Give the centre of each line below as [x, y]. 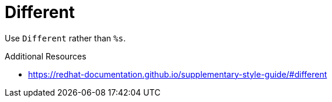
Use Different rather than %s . [65, 38]
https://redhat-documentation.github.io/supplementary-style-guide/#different [178, 74]
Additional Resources [46, 56]
